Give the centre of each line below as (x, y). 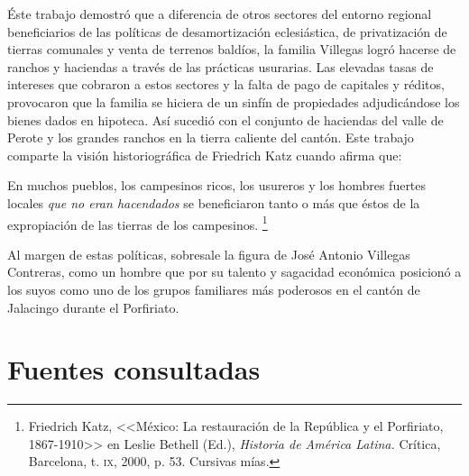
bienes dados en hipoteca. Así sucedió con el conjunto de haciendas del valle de (225, 119)
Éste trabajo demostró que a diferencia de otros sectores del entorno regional (220, 14)
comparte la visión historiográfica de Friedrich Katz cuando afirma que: (205, 155)
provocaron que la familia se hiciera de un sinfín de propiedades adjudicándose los (234, 101)
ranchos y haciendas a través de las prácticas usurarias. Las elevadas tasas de (221, 66)
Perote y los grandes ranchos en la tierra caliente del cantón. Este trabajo (211, 137)
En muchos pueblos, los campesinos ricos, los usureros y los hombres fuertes (217, 185)
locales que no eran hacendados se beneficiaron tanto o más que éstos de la (214, 202)
